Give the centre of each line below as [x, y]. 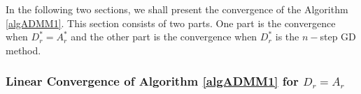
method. [23, 50]
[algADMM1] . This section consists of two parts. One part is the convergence [171, 23]
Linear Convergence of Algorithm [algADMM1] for [152, 81]
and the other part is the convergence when [164, 37]
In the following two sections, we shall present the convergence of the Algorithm [177, 9]
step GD [338, 37]
